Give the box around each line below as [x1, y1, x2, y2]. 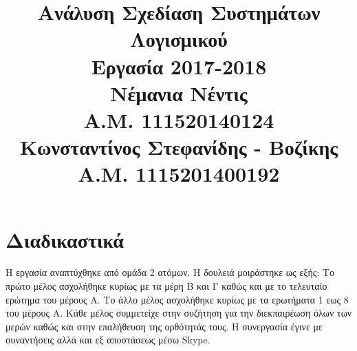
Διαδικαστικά [6, 225, 124, 253]
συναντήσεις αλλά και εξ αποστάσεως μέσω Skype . [6, 332, 210, 347]
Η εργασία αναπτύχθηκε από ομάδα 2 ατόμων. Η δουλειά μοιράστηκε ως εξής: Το [6, 265, 334, 279]
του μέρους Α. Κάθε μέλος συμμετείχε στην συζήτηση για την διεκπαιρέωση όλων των [6, 306, 352, 320]
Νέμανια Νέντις [110, 78, 248, 107]
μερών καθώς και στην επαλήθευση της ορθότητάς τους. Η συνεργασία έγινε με [6, 319, 323, 333]
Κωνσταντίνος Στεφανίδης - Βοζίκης [19, 133, 338, 161]
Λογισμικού [130, 25, 228, 53]
